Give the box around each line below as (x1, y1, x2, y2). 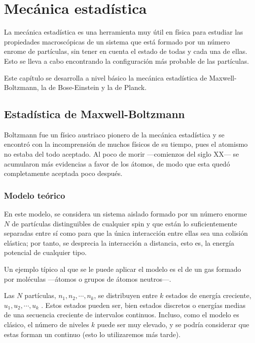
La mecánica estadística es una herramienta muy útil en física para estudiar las (4, 27, 243, 37)
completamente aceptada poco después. (4, 168, 123, 178)
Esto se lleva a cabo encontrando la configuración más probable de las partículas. (4, 55, 249, 66)
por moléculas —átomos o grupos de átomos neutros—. (4, 273, 171, 284)
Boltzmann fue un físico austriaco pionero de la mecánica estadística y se (4, 129, 225, 139)
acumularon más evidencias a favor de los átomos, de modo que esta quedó (4, 158, 230, 169)
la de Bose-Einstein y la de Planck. (41, 82, 147, 92)
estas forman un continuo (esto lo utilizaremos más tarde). (4, 329, 181, 339)
